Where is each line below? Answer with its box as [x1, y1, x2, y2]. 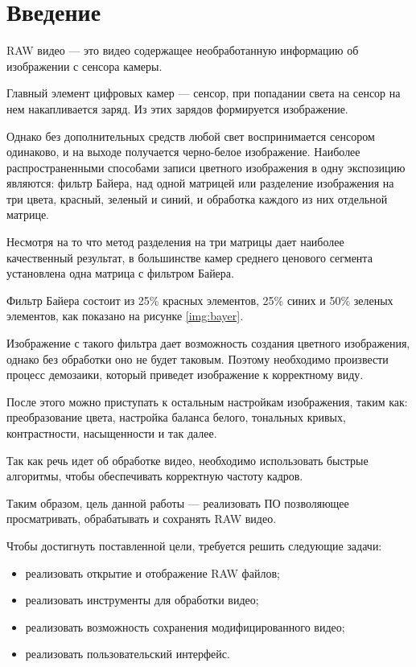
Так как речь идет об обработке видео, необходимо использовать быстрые [6, 451, 369, 468]
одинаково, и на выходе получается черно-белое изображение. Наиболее [6, 143, 360, 160]
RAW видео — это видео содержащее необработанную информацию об [6, 42, 359, 59]
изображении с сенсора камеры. [6, 57, 163, 74]
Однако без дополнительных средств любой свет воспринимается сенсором [6, 127, 375, 144]
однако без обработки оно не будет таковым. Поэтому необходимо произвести [6, 350, 389, 367]
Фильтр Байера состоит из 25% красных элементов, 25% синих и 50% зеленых [6, 291, 393, 308]
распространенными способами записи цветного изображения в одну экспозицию [6, 159, 406, 175]
